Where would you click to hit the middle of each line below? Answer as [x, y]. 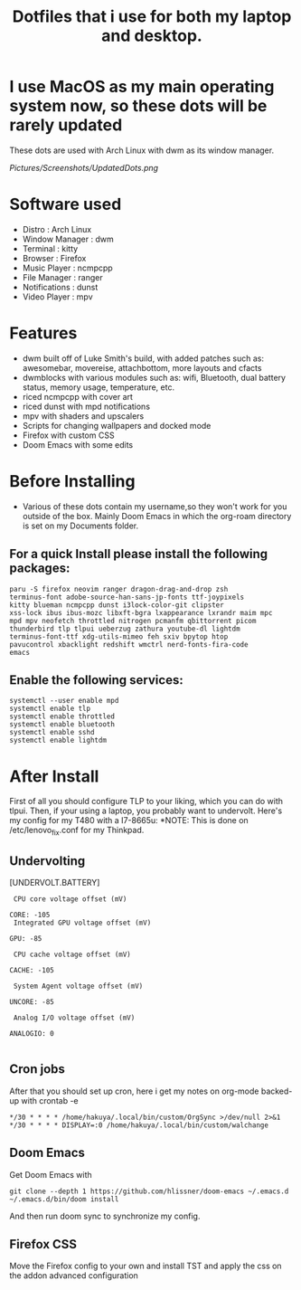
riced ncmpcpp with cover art [78, 396]
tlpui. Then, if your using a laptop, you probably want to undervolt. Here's [146, 811]
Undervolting [47, 861]
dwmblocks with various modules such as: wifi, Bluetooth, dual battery [154, 377]
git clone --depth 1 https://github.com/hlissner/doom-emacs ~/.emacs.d [149, 1191]
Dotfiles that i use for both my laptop [152, 17]
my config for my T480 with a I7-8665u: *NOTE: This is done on [129, 820]
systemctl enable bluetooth [62, 725]
